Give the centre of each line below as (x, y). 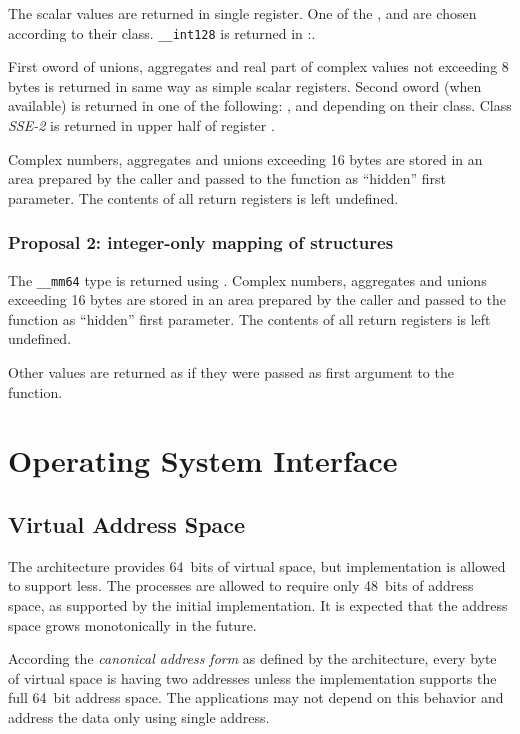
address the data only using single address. (139, 716)
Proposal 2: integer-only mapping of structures (201, 242)
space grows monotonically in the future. (132, 624)
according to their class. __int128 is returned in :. (162, 32)
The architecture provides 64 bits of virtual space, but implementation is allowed (257, 565)
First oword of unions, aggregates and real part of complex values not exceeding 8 (258, 66)
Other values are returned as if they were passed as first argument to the (231, 372)
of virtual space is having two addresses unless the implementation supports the (252, 677)
